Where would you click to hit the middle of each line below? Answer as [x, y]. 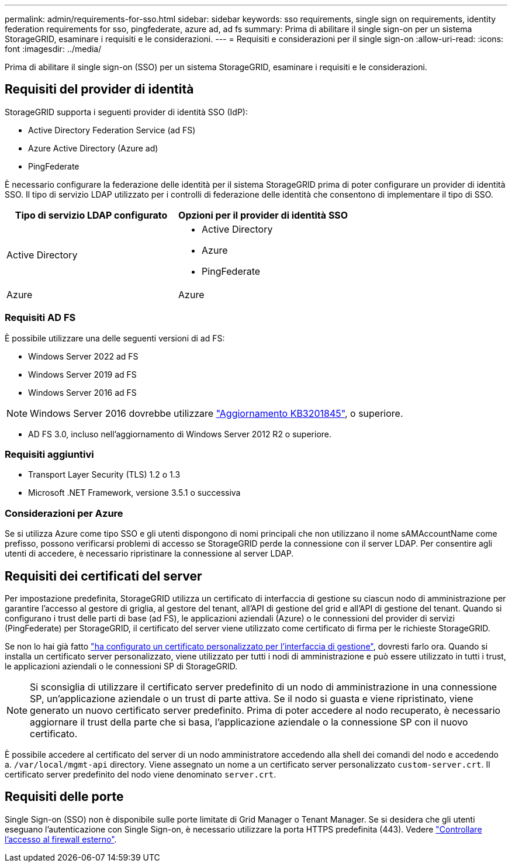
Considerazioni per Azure [64, 513]
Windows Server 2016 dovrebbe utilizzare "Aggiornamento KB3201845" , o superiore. [217, 413]
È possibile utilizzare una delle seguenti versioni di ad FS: [115, 338]
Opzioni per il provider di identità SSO [263, 215]
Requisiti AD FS [40, 318]
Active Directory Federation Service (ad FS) [112, 130]
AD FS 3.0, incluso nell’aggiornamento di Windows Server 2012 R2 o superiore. [180, 434]
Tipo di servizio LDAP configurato [91, 215]
